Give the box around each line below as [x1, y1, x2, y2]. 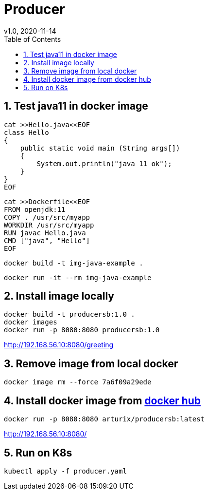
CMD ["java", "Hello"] [4, 236, 90, 245]
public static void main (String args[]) [20, 144, 180, 152]
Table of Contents [4, 35, 61, 43]
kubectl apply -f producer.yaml [4, 467, 127, 475]
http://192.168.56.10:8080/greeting [4, 341, 114, 349]
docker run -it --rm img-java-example [4, 273, 152, 282]
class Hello [4, 128, 49, 136]
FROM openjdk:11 [4, 205, 66, 213]
